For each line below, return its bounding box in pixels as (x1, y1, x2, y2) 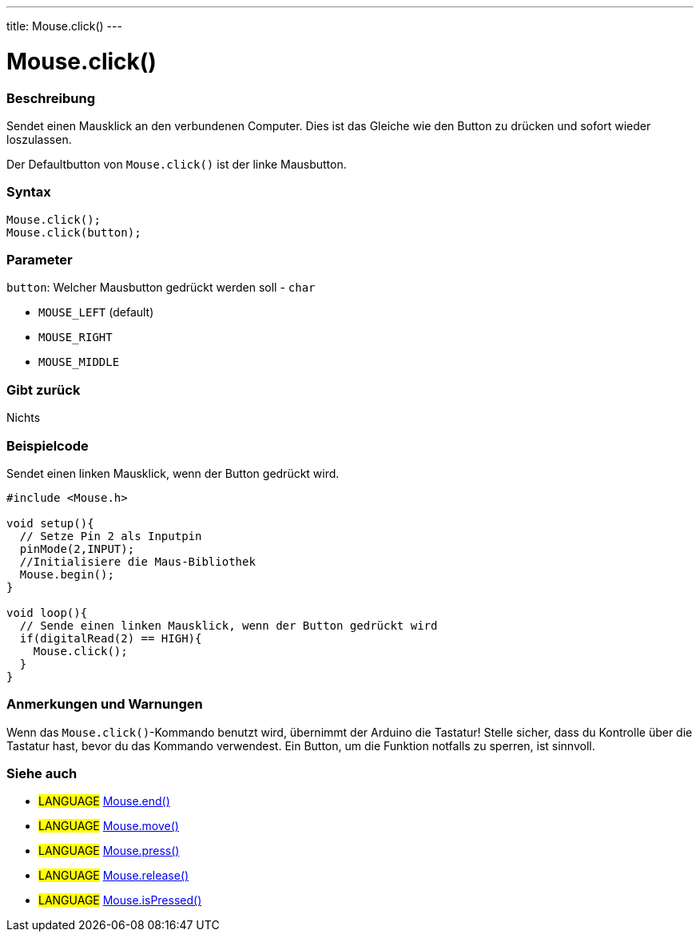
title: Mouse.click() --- (6, 19, 122, 33)
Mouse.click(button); (6, 225, 141, 239)
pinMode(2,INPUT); (19, 542, 135, 555)
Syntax (6, 184, 51, 201)
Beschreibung (6, 89, 96, 106)
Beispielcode (6, 437, 89, 454)
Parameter (6, 252, 73, 268)
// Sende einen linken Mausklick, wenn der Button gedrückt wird (19, 618, 438, 632)
